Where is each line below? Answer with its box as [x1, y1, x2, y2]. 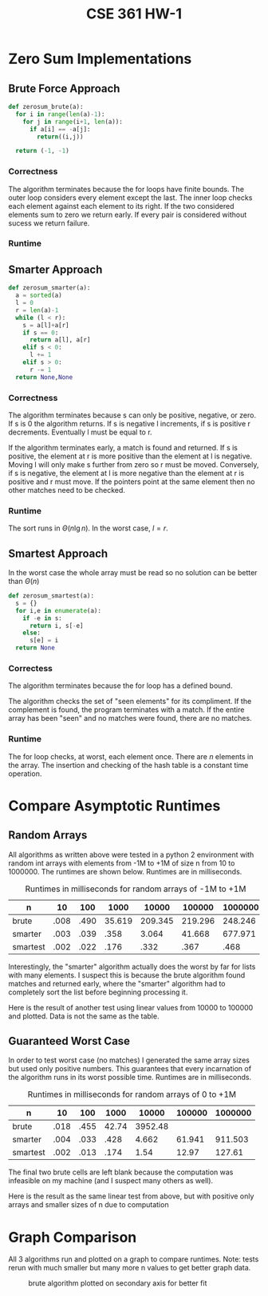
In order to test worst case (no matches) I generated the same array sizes [8, 1055, 250, 1065]
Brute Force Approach [8, 82, 120, 95]
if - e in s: [22, 614, 62, 622]
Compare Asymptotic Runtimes [8, 797, 221, 814]
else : [22, 629, 41, 637]
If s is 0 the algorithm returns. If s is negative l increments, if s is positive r [8, 418, 251, 428]
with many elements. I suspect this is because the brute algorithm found [8, 970, 246, 980]
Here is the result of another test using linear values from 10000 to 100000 [8, 1002, 254, 1012]
